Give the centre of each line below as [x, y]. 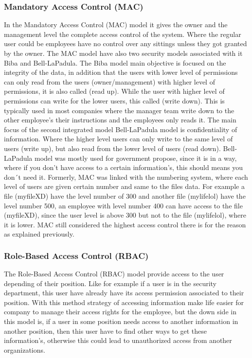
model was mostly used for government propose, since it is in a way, [136, 158]
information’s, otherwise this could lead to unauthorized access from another [118, 340]
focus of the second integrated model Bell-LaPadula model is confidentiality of [121, 129]
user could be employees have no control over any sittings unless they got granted [126, 43]
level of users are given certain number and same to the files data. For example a [124, 186]
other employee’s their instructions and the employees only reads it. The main [120, 120]
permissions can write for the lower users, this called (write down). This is [114, 100]
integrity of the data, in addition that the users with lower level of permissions [121, 72]
